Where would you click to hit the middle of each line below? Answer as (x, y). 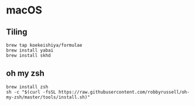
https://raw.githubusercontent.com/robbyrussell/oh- (124, 92)
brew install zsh (27, 87)
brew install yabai (30, 50)
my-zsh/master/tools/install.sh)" (48, 97)
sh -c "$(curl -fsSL (31, 92)
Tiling (17, 32)
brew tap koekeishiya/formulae (44, 45)
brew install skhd (28, 56)
